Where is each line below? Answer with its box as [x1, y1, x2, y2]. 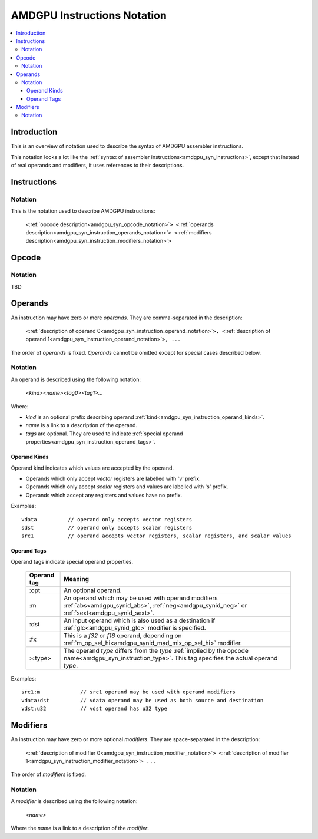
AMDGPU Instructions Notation [11, 9, 167, 22]
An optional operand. [64, 586, 122, 594]
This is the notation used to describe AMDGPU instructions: [11, 207, 155, 214]
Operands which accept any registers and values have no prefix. [25, 491, 183, 498]
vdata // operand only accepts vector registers [21, 516, 193, 523]
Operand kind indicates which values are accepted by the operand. [11, 464, 174, 471]
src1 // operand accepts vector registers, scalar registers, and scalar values [21, 533, 291, 539]
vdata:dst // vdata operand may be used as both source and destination [21, 697, 264, 703]
